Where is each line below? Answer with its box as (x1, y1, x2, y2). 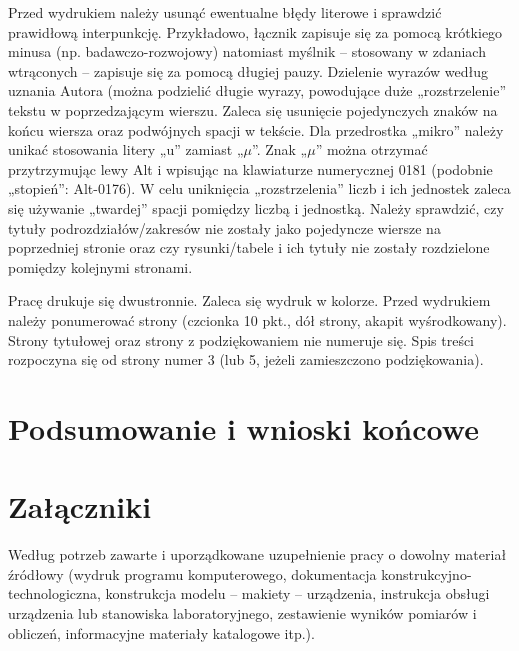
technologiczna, (8, 583, 101, 604)
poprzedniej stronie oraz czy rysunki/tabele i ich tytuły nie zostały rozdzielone (8, 237, 490, 258)
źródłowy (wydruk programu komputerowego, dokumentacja (8, 563, 377, 584)
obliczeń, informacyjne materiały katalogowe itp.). (8, 622, 315, 643)
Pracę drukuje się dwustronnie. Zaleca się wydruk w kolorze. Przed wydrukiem (8, 290, 491, 311)
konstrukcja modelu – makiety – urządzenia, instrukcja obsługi (105, 583, 490, 604)
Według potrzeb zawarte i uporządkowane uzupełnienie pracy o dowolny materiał (8, 544, 507, 565)
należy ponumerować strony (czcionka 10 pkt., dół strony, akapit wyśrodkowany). (8, 309, 507, 330)
